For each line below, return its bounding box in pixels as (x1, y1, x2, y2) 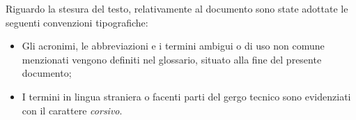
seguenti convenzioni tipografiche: (6, 15, 148, 29)
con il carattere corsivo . (22, 103, 123, 117)
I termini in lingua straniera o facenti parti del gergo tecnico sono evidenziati (22, 89, 351, 103)
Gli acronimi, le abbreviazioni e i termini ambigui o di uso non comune (22, 38, 325, 53)
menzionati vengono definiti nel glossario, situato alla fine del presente (22, 52, 322, 66)
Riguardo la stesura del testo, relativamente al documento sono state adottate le (6, 1, 348, 15)
